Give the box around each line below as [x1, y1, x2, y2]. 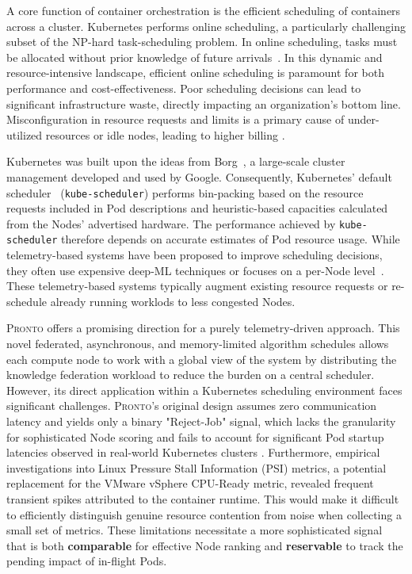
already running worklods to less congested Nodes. [50, 293, 296, 309]
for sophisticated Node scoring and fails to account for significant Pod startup [6, 428, 384, 445]
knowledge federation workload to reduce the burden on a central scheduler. [6, 366, 375, 383]
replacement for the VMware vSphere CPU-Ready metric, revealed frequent [6, 475, 374, 492]
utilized [6, 126, 43, 143]
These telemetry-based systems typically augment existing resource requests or [6, 277, 388, 294]
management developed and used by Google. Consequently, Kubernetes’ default [6, 168, 392, 185]
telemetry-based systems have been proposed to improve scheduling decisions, [6, 247, 383, 263]
